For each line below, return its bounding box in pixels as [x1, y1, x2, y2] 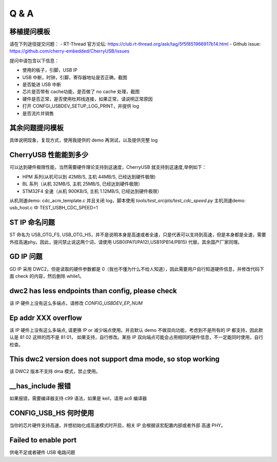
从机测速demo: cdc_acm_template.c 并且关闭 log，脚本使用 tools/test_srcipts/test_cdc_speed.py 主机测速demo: [9, 197, 246, 203]
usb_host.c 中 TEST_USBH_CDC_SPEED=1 [9, 205, 98, 211]
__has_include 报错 [9, 382, 71, 390]
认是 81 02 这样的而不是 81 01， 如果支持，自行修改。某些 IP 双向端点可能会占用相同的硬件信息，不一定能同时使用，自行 [9, 334, 264, 341]
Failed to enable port [9, 436, 77, 445]
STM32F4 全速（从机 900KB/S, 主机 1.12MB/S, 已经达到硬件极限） [22, 188, 162, 194]
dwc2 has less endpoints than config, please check [9, 286, 177, 295]
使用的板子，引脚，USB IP [22, 67, 78, 73]
